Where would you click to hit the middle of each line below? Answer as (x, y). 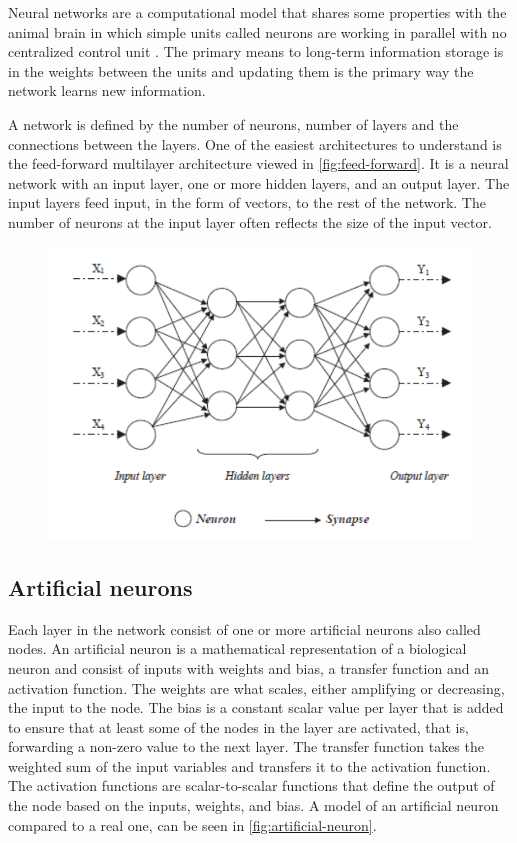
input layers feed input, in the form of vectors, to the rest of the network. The (247, 202)
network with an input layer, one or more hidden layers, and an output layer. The (259, 182)
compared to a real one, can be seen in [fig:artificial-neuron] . (192, 824)
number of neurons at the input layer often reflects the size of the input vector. (250, 221)
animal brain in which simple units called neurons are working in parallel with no (257, 31)
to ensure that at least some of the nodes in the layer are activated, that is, (238, 726)
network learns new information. (107, 90)
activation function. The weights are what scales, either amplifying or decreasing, (256, 687)
